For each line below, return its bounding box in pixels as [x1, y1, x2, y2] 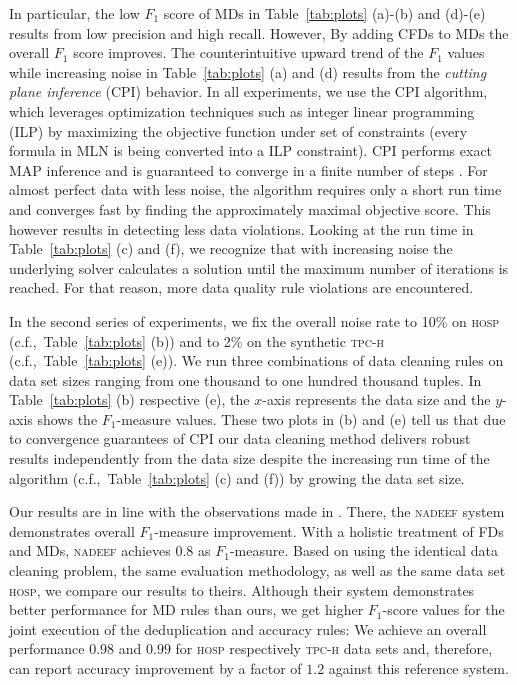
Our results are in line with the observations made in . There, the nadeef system [9, 501, 505, 522]
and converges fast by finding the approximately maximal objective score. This [9, 198, 491, 219]
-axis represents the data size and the [262, 389, 491, 410]
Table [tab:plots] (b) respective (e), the [9, 389, 250, 410]
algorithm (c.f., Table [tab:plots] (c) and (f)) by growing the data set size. [9, 467, 465, 488]
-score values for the [382, 599, 505, 620]
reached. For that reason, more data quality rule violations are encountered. [9, 277, 474, 298]
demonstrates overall [9, 520, 135, 541]
